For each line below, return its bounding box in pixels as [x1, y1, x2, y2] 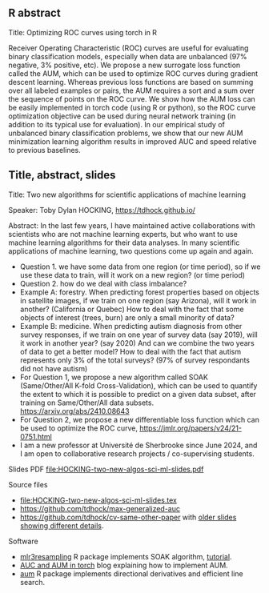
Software [8, 536, 38, 546]
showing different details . [19, 520, 104, 531]
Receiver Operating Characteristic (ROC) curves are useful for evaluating [8, 43, 249, 53]
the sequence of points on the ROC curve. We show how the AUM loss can [8, 94, 256, 103]
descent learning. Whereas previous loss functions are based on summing [8, 77, 254, 86]
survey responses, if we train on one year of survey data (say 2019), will [19, 330, 258, 339]
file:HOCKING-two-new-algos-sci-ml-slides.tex [19, 495, 178, 505]
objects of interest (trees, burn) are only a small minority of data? [19, 312, 235, 323]
